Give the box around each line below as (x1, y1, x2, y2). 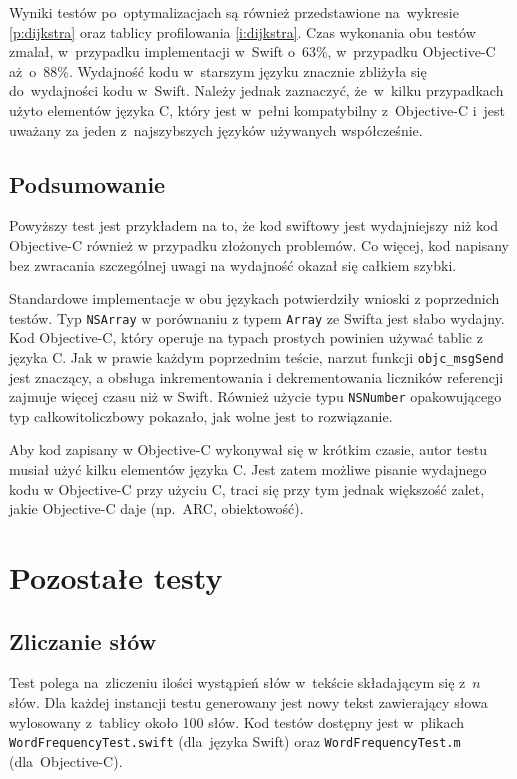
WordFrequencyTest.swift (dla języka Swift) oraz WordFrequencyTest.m (9, 731, 461, 752)
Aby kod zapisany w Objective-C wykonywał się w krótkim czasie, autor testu (9, 439, 487, 460)
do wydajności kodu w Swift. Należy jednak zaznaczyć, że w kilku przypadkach (9, 80, 504, 101)
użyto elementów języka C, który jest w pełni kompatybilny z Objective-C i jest (9, 99, 506, 120)
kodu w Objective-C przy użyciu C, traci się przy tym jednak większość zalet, (9, 478, 485, 499)
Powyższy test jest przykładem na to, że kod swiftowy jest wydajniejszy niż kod (9, 215, 499, 236)
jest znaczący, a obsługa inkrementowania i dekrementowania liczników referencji (9, 366, 504, 387)
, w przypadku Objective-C (327, 41, 496, 62)
